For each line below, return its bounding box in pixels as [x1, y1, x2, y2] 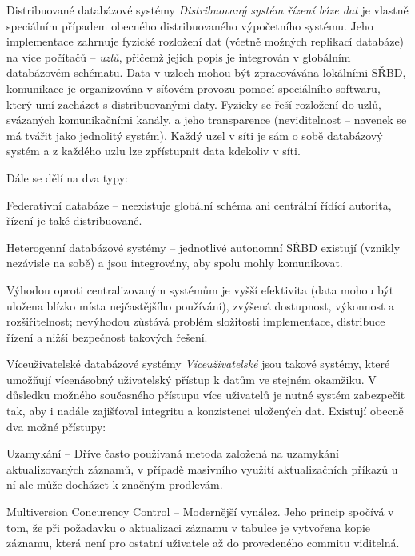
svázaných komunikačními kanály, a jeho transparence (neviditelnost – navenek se [6, 111, 407, 128]
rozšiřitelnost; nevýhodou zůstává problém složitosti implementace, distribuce [6, 313, 385, 330]
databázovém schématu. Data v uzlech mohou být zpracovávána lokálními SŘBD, [6, 64, 406, 81]
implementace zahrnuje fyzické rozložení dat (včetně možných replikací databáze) [6, 33, 405, 50]
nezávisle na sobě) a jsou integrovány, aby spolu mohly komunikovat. [6, 254, 343, 271]
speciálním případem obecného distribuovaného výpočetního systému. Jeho [6, 17, 373, 34]
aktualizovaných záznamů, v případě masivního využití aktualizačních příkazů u [6, 460, 398, 477]
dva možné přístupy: [6, 418, 106, 434]
